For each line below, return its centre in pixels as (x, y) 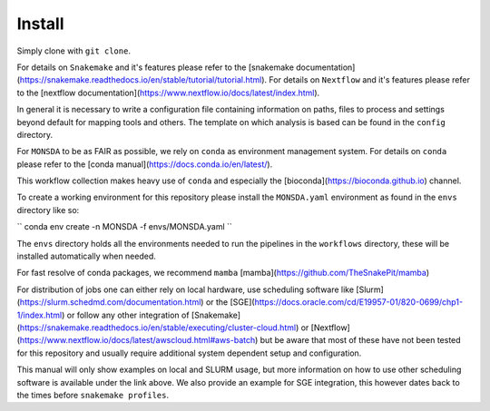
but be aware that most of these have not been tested (361, 340)
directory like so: (48, 210)
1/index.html (39, 315)
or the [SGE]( (230, 302)
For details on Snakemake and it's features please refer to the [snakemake (156, 67)
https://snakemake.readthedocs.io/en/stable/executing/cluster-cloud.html (158, 328)
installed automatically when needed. (86, 256)
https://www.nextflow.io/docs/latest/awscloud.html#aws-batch (137, 340)
